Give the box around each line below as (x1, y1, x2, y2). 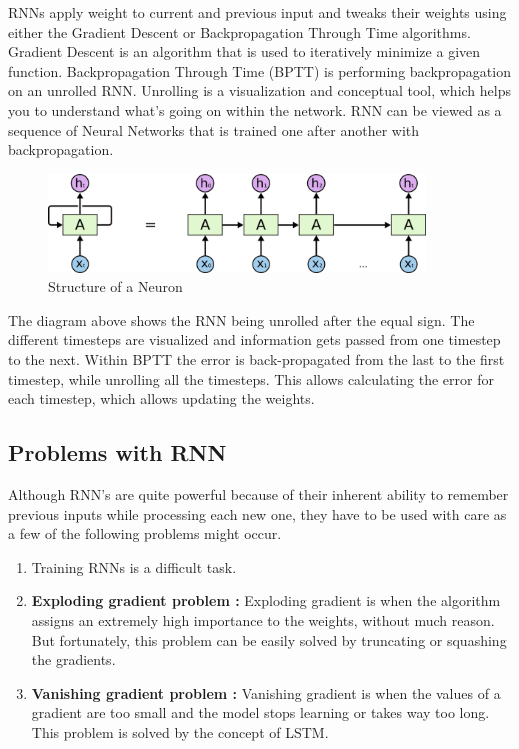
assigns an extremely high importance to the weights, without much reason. (31, 609, 495, 630)
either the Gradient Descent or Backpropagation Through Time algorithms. (8, 21, 471, 42)
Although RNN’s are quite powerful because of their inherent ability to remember (8, 484, 509, 505)
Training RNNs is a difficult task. (31, 556, 237, 577)
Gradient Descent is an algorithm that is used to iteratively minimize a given (8, 41, 481, 62)
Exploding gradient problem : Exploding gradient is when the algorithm (31, 590, 501, 611)
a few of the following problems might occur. (8, 523, 282, 544)
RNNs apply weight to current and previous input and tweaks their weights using (8, 2, 507, 22)
